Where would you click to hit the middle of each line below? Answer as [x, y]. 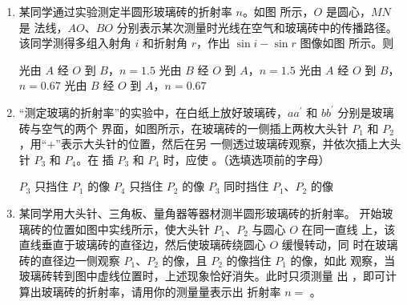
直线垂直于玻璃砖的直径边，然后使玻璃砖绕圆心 [142, 245]
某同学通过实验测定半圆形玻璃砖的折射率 [125, 11]
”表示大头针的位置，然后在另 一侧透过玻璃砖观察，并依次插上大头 [228, 144]
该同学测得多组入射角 [75, 43]
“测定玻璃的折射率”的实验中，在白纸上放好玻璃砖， [153, 112]
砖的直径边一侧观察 [69, 260]
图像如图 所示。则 [347, 43]
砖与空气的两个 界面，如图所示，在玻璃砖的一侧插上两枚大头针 [183, 128]
